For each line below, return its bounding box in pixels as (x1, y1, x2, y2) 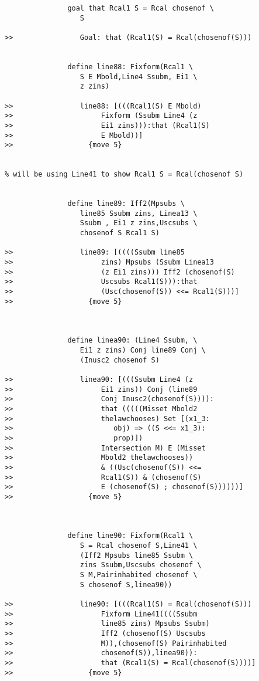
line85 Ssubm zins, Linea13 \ (80, 209, 198, 218)
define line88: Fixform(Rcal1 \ (67, 62, 194, 71)
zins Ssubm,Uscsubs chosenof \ (80, 561, 202, 570)
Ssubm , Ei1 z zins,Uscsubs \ (80, 219, 198, 228)
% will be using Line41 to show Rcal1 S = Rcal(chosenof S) (5, 170, 244, 179)
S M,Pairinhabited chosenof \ (80, 571, 198, 580)
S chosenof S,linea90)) (80, 580, 172, 589)
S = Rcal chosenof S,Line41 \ (80, 541, 198, 550)
